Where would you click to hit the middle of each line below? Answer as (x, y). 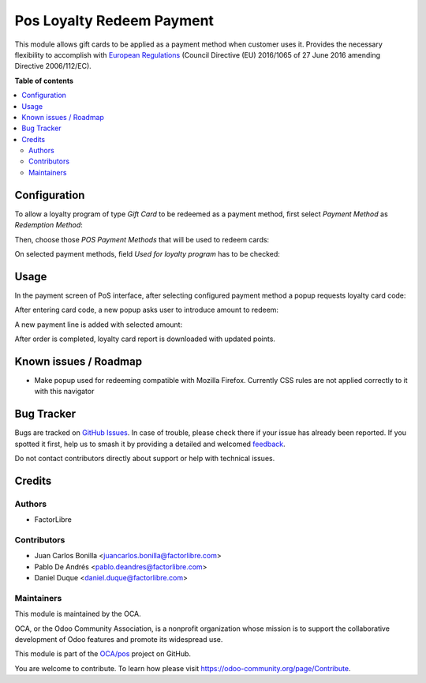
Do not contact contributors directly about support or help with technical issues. (145, 458)
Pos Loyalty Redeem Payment (114, 21)
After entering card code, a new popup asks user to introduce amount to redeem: (147, 310)
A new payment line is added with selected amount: (99, 325)
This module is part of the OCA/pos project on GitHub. (103, 654)
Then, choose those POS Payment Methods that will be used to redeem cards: (142, 239)
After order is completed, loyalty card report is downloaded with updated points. (145, 339)
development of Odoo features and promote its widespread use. (119, 639)
